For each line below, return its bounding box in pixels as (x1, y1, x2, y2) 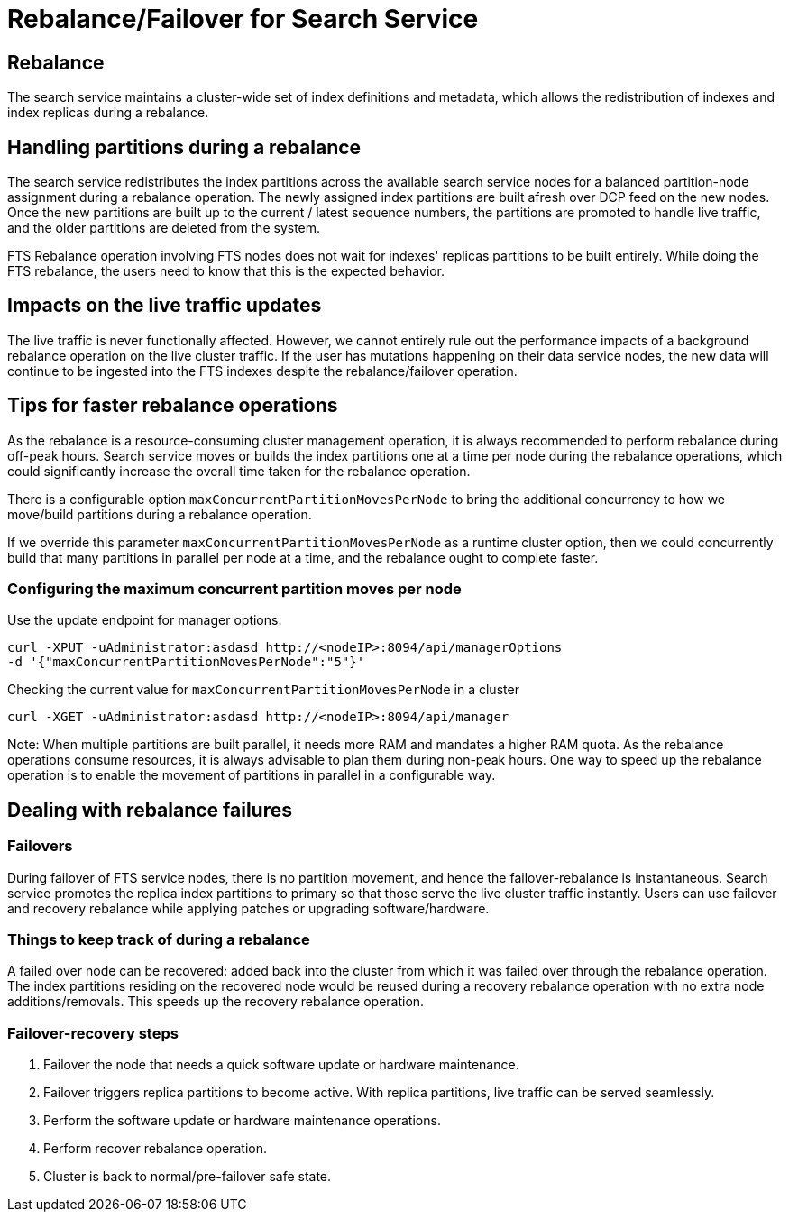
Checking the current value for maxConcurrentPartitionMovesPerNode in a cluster (7, 682, 519, 698)
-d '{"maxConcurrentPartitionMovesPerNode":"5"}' (7, 655, 365, 670)
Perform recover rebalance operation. (43, 1141, 267, 1157)
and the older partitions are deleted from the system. (7, 220, 321, 236)
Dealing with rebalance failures (7, 798, 292, 821)
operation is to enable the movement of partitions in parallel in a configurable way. (7, 767, 496, 784)
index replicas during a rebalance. (7, 105, 209, 121)
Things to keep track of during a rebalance (7, 930, 310, 949)
